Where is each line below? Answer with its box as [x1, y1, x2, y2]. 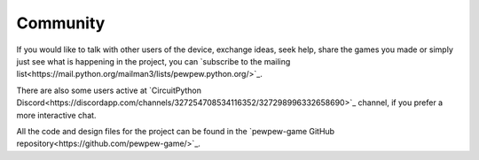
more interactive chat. [16, 110, 97, 120]
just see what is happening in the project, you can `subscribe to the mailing [16, 56, 291, 66]
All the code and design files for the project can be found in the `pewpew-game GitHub [16, 126, 335, 136]
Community [16, 13, 106, 33]
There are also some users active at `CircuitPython [16, 85, 202, 95]
